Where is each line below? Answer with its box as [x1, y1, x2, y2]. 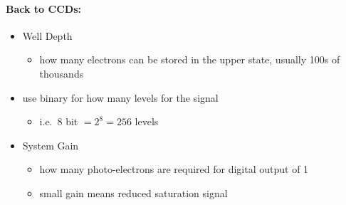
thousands [39, 65, 84, 80]
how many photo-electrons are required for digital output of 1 [39, 162, 309, 177]
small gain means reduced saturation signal [39, 185, 228, 200]
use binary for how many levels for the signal [22, 90, 219, 105]
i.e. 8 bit [39, 114, 78, 129]
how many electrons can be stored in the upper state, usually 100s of [39, 52, 340, 67]
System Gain [22, 137, 79, 152]
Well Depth [22, 28, 73, 43]
